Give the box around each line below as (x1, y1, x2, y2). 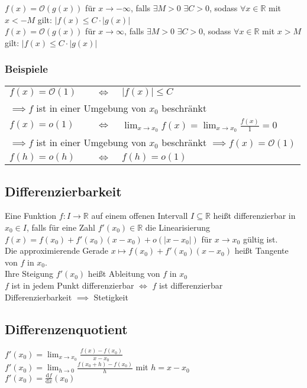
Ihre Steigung (5, 267, 54, 280)
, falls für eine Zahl (26, 221, 95, 234)
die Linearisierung (145, 221, 211, 234)
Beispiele (5, 62, 48, 76)
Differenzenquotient (5, 319, 128, 338)
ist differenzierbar (159, 279, 223, 291)
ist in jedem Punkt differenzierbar (11, 279, 134, 291)
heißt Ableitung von (88, 267, 160, 280)
